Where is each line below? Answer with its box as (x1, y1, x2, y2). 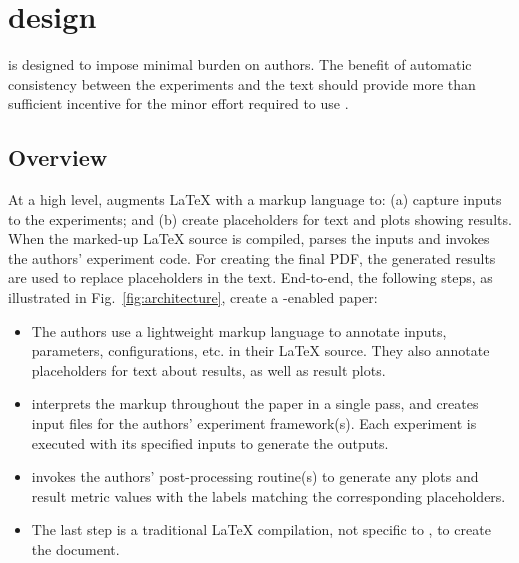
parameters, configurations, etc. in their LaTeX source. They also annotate (31, 340, 490, 361)
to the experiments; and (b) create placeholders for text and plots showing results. (8, 208, 512, 229)
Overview (8, 142, 108, 173)
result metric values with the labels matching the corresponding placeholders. (31, 485, 506, 506)
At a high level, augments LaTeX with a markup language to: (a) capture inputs (8, 189, 502, 210)
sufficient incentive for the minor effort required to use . (8, 93, 349, 114)
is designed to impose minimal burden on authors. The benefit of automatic (8, 54, 472, 75)
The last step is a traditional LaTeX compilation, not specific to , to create (31, 519, 491, 540)
